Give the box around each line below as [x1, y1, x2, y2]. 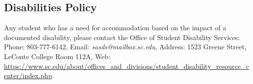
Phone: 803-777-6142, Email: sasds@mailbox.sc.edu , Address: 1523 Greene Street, [4, 42, 247, 52]
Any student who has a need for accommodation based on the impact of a [4, 22, 227, 33]
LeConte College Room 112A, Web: [4, 51, 110, 61]
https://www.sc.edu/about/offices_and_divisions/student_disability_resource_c [4, 61, 249, 71]
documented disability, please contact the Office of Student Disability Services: [4, 32, 240, 42]
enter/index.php [4, 70, 52, 81]
